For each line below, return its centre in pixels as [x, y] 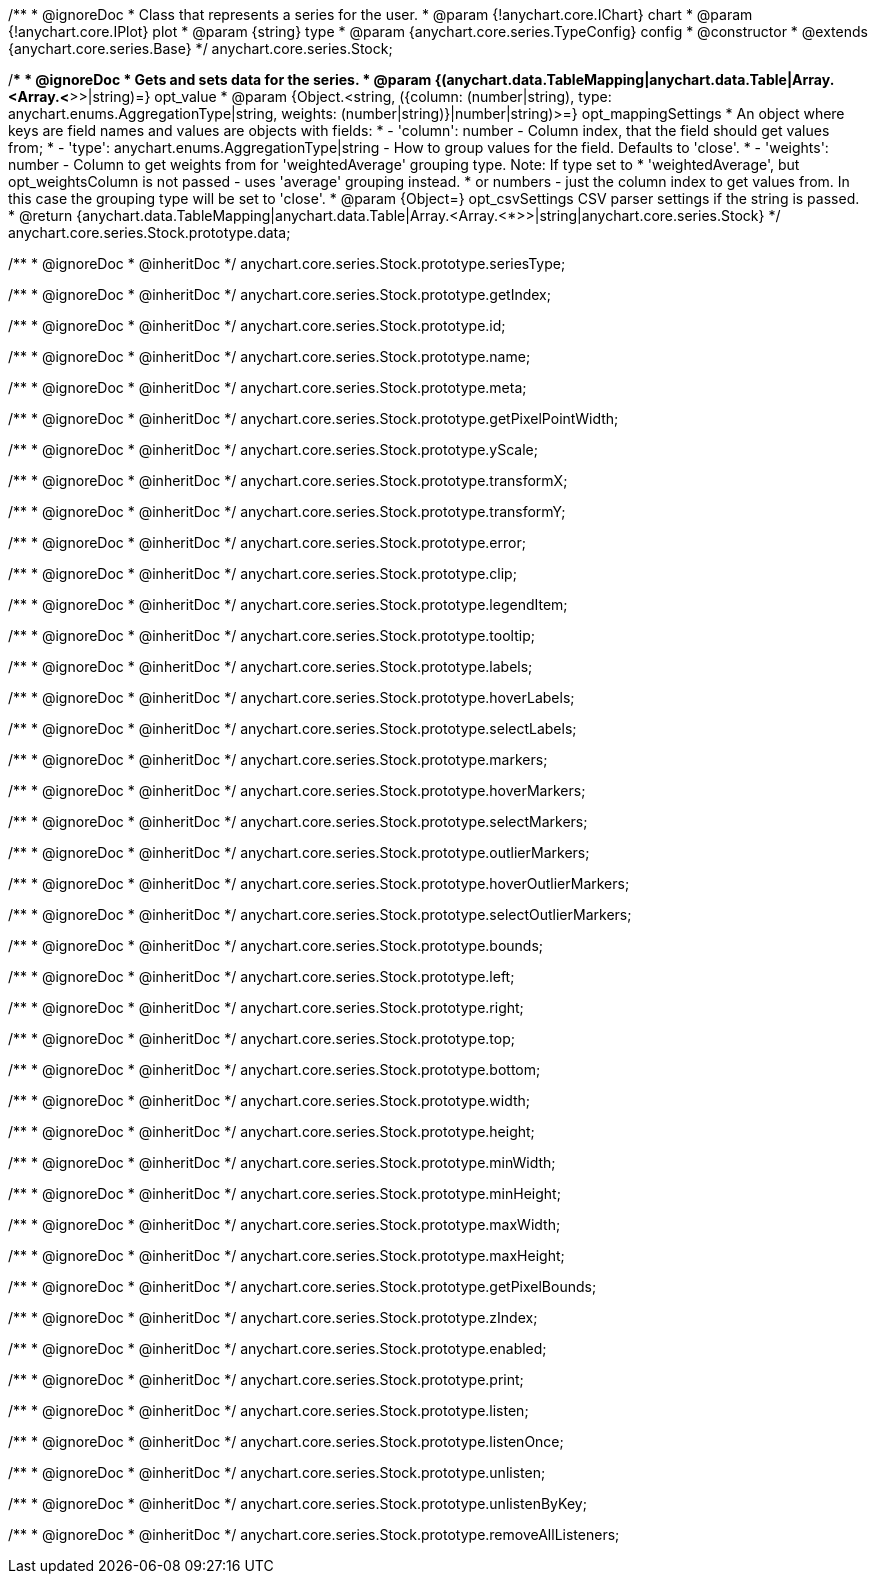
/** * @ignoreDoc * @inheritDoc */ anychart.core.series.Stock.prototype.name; [269, 356]
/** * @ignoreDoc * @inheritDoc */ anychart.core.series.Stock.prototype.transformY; [287, 511]
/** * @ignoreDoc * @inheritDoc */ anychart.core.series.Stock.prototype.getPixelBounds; [302, 1286]
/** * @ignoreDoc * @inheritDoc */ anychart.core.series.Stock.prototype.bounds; [276, 945]
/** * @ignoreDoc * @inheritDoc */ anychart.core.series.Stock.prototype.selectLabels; [292, 728]
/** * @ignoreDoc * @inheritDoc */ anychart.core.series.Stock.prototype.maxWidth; [284, 1224]
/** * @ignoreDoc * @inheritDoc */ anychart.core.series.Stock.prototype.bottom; [274, 1069]
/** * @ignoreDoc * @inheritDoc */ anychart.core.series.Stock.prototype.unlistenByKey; [297, 1503]
